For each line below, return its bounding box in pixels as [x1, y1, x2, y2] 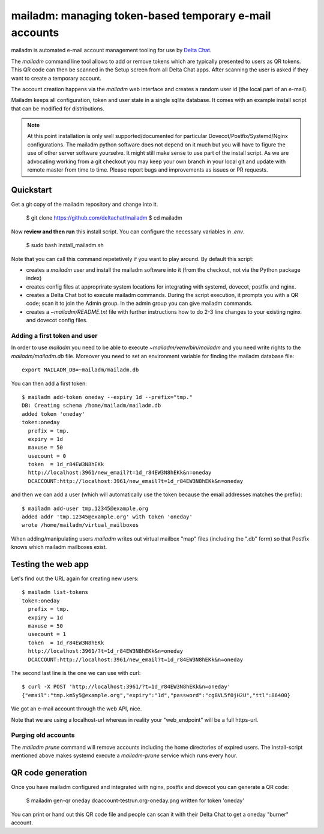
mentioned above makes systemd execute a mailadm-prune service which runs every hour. [11, 752, 238, 759]
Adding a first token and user [11, 332, 98, 340]
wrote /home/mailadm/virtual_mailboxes [22, 522, 139, 529]
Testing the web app [11, 559, 89, 569]
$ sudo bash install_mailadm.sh [26, 242, 104, 249]
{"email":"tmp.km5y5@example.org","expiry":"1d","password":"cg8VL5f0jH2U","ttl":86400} [22, 692, 291, 698]
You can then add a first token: [11, 380, 87, 387]
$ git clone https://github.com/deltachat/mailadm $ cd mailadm [26, 214, 182, 221]
